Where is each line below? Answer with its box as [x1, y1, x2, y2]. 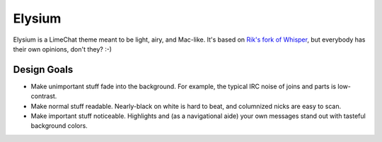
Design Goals [13, 64, 74, 76]
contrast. [30, 92, 57, 100]
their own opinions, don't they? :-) [13, 45, 112, 53]
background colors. [30, 122, 88, 130]
